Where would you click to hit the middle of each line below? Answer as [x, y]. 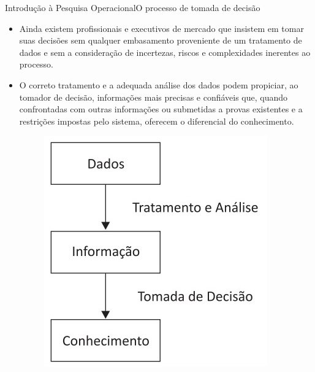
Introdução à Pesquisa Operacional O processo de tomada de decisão [133, 7]
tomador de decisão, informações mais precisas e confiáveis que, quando [154, 97]
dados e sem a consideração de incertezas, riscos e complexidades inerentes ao [165, 52]
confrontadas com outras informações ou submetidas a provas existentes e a [161, 109]
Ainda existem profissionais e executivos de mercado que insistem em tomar [161, 28]
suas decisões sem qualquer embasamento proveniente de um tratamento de [161, 40]
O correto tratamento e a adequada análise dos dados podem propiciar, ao [159, 84]
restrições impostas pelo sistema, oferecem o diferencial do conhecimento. [157, 121]
